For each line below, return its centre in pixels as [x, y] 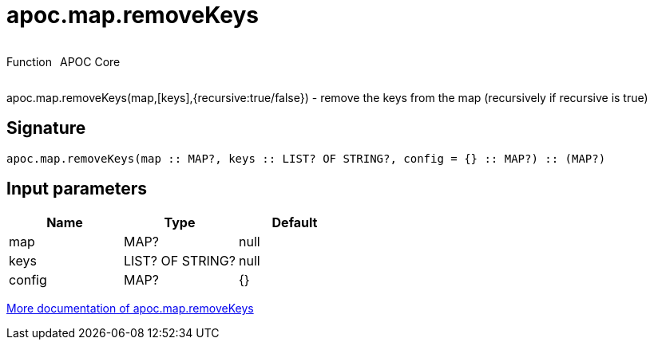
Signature [46, 128]
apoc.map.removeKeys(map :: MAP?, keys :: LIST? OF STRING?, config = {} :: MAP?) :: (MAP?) [306, 158]
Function [29, 61]
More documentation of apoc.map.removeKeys [130, 309]
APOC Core [90, 61]
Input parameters [77, 189]
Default [295, 223]
